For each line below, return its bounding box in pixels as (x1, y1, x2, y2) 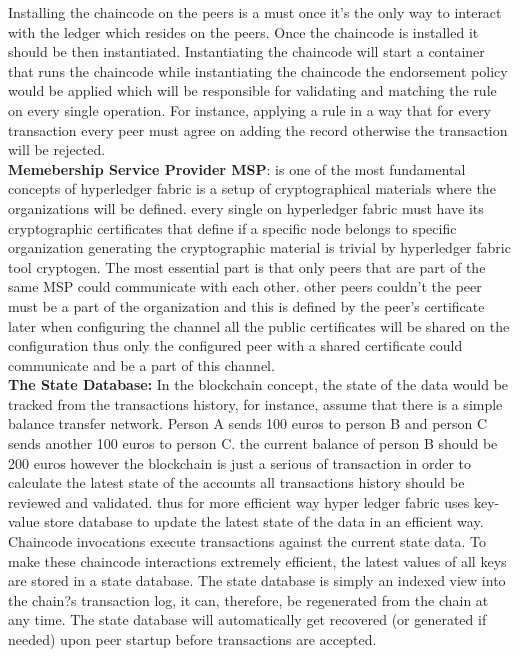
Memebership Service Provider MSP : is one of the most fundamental (8, 158, 466, 179)
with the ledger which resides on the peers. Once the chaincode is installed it (8, 21, 479, 42)
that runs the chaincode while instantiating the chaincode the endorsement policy (8, 60, 508, 81)
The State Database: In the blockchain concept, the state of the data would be (8, 374, 509, 395)
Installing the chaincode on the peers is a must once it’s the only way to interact (8, 2, 502, 22)
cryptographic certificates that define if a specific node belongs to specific (8, 217, 457, 238)
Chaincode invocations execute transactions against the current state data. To (8, 531, 487, 552)
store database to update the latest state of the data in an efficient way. (44, 511, 484, 532)
